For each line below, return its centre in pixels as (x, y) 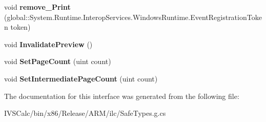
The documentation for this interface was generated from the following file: (122, 96)
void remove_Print (37, 7)
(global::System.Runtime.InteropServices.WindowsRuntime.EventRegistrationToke (133, 17)
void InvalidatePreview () (48, 44)
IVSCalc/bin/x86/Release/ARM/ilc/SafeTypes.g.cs (85, 113)
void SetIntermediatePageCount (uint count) (81, 78)
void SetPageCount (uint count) (58, 61)
